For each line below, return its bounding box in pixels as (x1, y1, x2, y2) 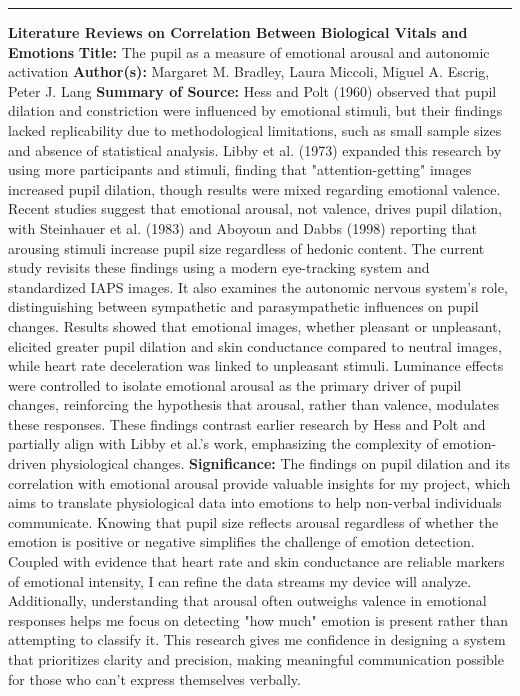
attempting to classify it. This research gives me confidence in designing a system (8, 629, 506, 650)
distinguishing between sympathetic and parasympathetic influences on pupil (8, 296, 479, 317)
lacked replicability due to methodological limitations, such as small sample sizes (8, 119, 502, 140)
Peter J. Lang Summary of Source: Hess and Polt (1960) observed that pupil (8, 80, 497, 101)
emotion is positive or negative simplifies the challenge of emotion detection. (8, 531, 475, 552)
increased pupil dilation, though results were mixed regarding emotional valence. (8, 178, 501, 199)
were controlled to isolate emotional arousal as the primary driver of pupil (8, 374, 462, 395)
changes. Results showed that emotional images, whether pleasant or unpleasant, (8, 315, 502, 336)
